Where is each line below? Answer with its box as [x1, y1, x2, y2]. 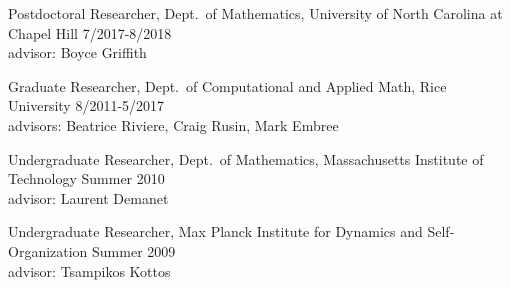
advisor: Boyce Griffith [8, 42, 147, 63]
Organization [8, 240, 88, 261]
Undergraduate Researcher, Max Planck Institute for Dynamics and [8, 221, 423, 242]
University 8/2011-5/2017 [8, 95, 165, 116]
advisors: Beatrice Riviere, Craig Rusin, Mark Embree [8, 114, 339, 135]
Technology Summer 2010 [8, 168, 165, 189]
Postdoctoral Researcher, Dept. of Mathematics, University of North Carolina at [8, 3, 503, 23]
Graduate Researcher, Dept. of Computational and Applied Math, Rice [8, 75, 447, 96]
